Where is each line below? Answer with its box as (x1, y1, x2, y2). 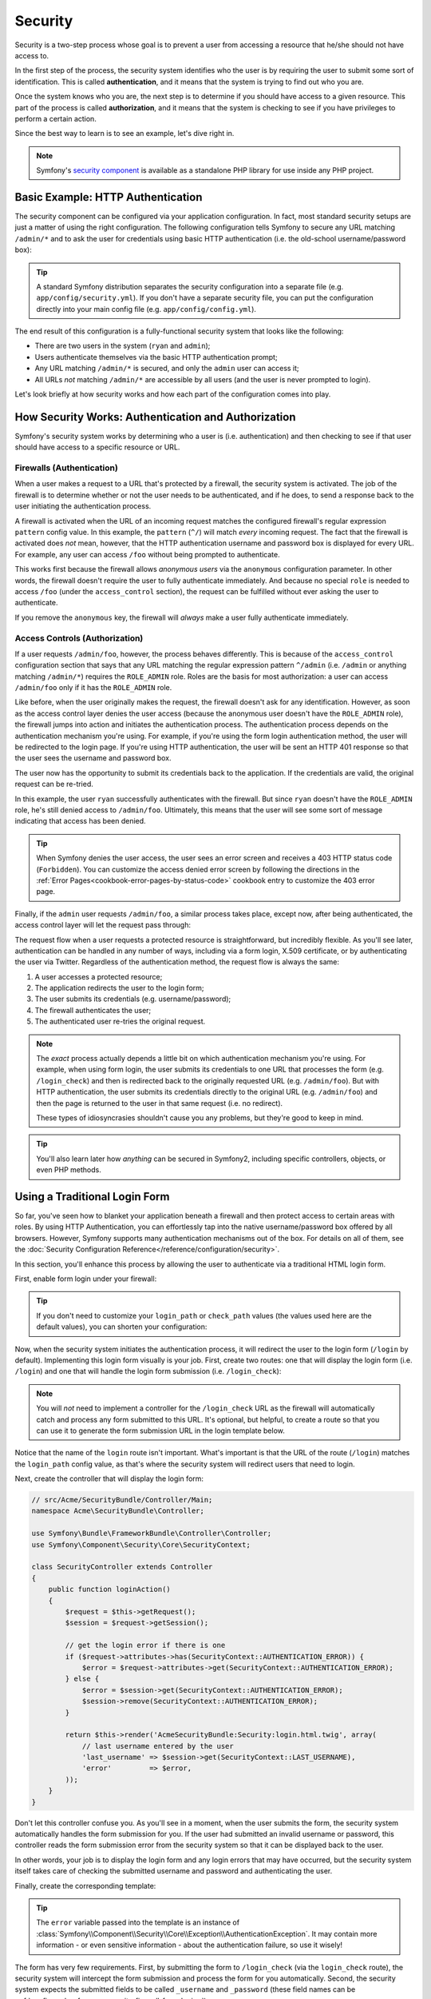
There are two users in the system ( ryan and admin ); (34, 341, 211, 351)
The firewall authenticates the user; (34, 1005, 152, 1015)
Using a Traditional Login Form (14, 1190, 170, 1203)
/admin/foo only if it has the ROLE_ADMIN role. (14, 683, 172, 692)
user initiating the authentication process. (14, 501, 152, 511)
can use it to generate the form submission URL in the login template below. (36, 1426, 285, 1435)
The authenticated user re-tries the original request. (34, 1016, 206, 1027)
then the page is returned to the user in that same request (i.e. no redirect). (36, 1098, 283, 1107)
